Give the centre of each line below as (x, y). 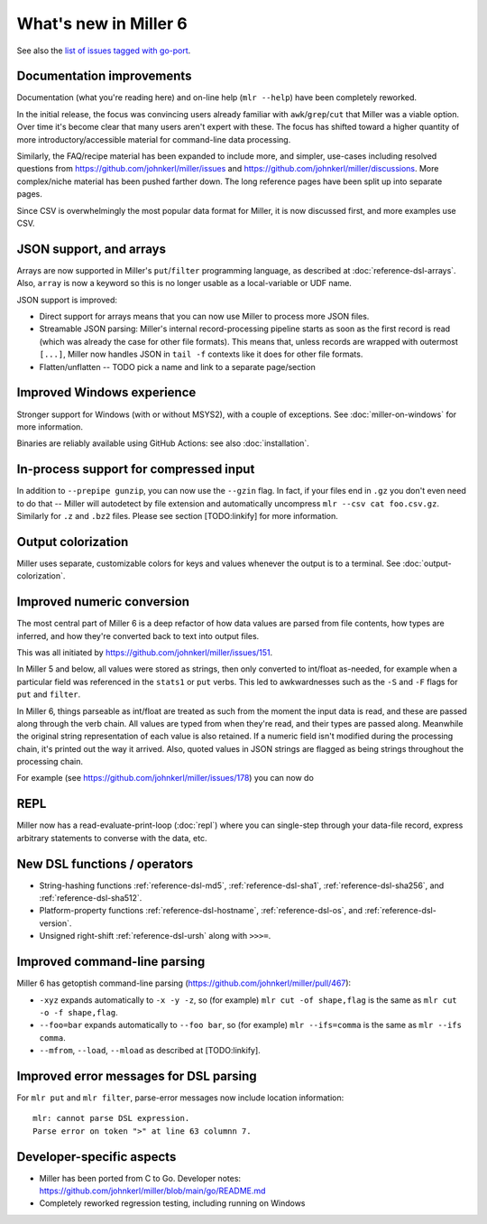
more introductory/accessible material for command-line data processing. (154, 139)
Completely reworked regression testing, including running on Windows (172, 1203)
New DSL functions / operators (105, 863)
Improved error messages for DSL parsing (137, 1076)
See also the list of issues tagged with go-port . (104, 51)
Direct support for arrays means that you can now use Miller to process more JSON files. (204, 317)
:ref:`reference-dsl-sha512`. (91, 898)
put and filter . (49, 694)
